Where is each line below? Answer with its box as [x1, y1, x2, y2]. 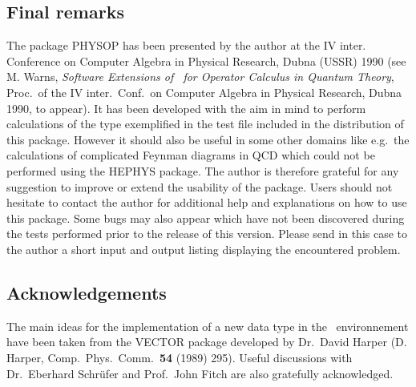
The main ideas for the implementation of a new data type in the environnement [6, 317, 409, 334]
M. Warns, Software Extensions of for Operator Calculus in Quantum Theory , [6, 68, 394, 85]
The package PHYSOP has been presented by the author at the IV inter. [6, 37, 366, 54]
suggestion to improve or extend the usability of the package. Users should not [6, 178, 393, 195]
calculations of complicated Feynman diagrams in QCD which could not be [6, 147, 375, 163]
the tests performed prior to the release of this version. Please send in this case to [6, 225, 408, 242]
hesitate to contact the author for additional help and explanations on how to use [6, 194, 407, 211]
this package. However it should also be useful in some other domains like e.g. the [6, 131, 410, 147]
